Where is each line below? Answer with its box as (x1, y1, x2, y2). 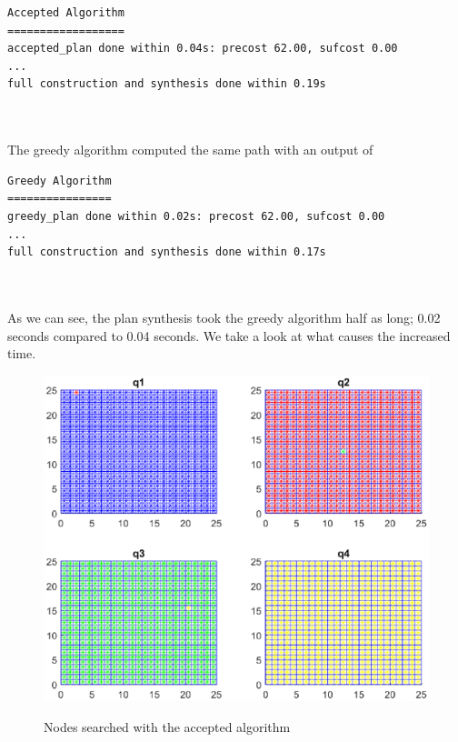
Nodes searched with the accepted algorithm (44, 717, 291, 736)
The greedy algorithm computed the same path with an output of (7, 140, 373, 159)
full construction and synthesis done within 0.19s (7, 77, 326, 91)
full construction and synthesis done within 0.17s (7, 246, 326, 259)
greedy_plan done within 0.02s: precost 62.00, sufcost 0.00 (7, 209, 385, 223)
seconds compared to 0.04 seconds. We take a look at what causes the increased (7, 326, 451, 345)
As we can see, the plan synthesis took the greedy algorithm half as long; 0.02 (7, 307, 441, 326)
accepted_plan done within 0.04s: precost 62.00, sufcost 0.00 (7, 42, 398, 55)
